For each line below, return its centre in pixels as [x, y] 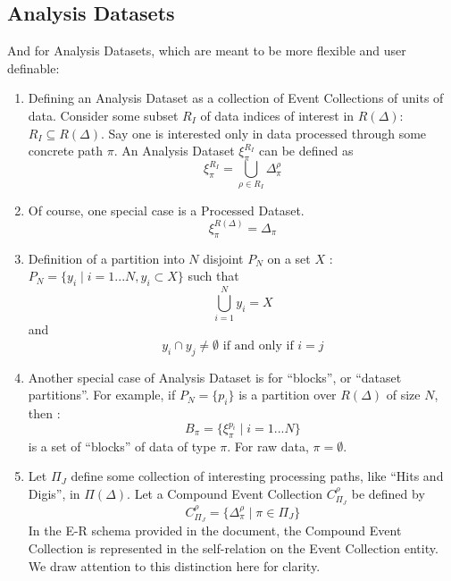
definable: [33, 67]
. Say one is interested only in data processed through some [263, 133]
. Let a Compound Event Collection [225, 493]
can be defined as [306, 151]
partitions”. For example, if [102, 395]
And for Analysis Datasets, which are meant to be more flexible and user [207, 51]
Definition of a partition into [106, 258]
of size [403, 395]
